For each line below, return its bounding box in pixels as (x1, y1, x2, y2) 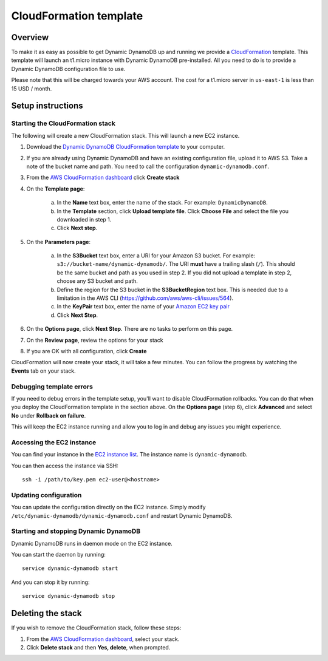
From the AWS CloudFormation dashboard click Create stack (26, 174, 180, 181)
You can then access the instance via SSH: (11, 462, 118, 469)
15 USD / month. (11, 85, 52, 92)
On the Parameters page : (26, 238, 91, 245)
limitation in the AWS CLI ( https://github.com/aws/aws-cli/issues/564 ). (56, 294, 234, 302)
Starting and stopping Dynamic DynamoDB (11, 527, 141, 535)
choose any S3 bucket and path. (56, 277, 138, 285)
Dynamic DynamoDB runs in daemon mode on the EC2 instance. (11, 540, 173, 547)
